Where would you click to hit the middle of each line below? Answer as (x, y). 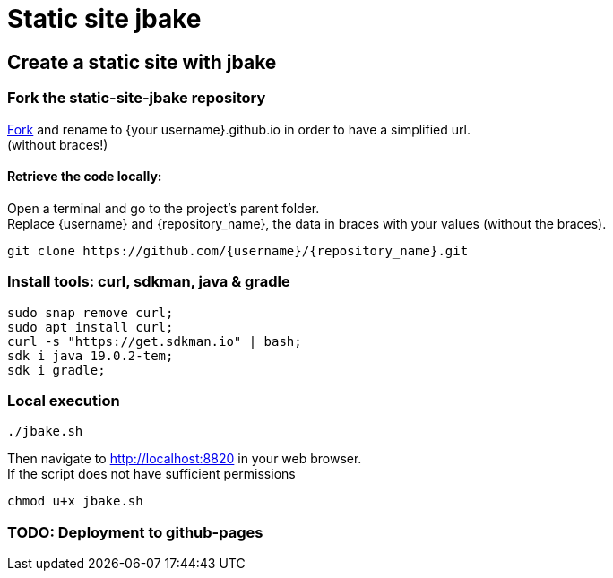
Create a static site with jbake (142, 62)
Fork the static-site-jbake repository (137, 98)
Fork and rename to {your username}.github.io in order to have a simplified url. (239, 129)
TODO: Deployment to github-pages (135, 532)
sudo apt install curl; (91, 327)
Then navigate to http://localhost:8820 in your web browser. (185, 459)
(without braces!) (58, 144)
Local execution (64, 400)
